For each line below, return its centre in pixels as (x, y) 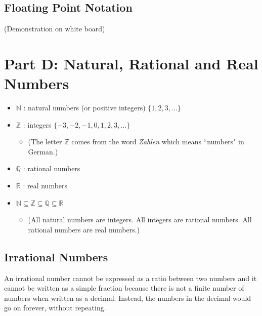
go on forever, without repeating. (55, 308)
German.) (43, 151)
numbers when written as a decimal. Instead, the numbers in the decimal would (128, 298)
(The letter (45, 142)
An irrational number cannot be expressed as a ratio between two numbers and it (130, 278)
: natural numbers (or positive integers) (84, 108)
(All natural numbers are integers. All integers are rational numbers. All (140, 220)
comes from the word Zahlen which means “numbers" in (158, 142)
